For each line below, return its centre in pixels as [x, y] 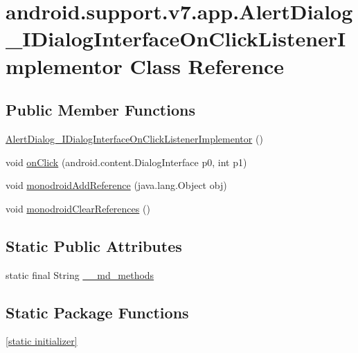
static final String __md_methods [80, 274]
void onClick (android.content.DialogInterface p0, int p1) [126, 162]
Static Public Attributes [94, 245]
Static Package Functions [97, 312]
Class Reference [207, 65]
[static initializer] [42, 341]
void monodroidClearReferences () [78, 208]
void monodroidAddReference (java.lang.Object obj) [116, 185]
